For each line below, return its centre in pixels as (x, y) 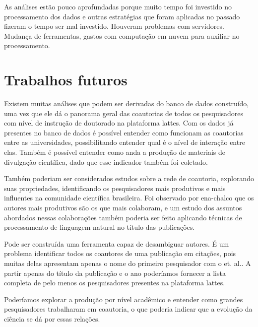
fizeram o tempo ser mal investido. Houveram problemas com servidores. (114, 26)
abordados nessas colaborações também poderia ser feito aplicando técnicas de (123, 217)
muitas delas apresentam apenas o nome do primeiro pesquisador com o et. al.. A (128, 263)
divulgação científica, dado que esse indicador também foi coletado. (106, 162)
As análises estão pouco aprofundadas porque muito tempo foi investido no (118, 6)
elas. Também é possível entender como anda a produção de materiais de (115, 152)
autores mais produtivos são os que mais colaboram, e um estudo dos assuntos (123, 208)
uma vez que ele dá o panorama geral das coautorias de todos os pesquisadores (124, 113)
